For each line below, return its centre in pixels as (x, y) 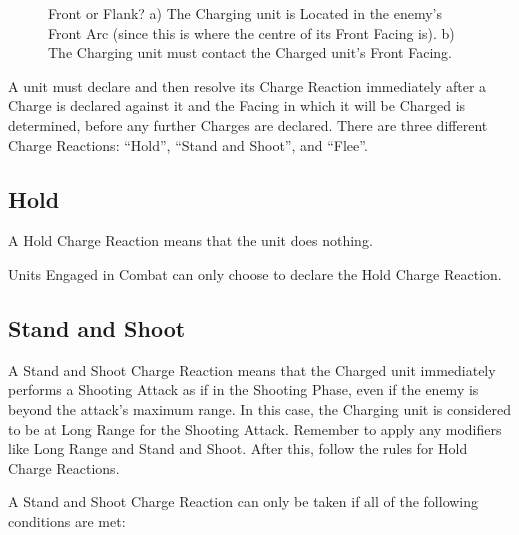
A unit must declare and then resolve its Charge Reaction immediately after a (247, 85)
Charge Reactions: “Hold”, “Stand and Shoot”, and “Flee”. (188, 144)
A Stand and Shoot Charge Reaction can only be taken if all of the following (243, 501)
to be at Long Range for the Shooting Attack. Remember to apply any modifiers (255, 428)
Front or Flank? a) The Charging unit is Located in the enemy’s (245, 13)
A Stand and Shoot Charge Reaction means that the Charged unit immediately (252, 369)
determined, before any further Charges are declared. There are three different (248, 124)
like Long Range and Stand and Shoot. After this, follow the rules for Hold (238, 448)
